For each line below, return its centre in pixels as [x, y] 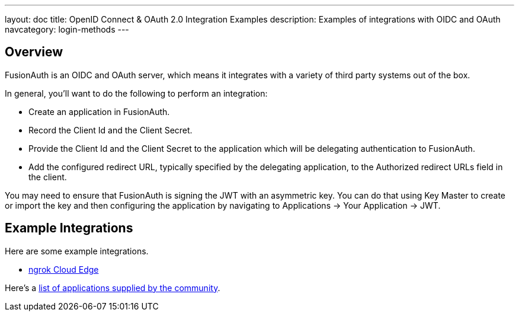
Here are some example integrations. [77, 251]
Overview [34, 52]
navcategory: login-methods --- [67, 29]
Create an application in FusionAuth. [99, 111]
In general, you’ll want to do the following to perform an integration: [136, 93]
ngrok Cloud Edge [64, 269]
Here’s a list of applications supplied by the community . [113, 288]
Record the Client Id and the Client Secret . [110, 130]
